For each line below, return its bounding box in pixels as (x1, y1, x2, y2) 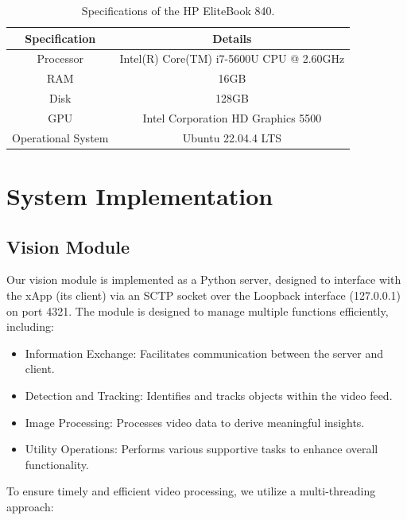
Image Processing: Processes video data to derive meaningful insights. (25, 413, 365, 430)
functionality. (25, 456, 89, 472)
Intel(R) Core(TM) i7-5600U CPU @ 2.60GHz (119, 50, 345, 67)
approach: (6, 499, 54, 515)
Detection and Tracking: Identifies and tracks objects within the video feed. (25, 387, 393, 404)
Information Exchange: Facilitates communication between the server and (25, 344, 384, 361)
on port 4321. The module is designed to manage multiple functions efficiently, (6, 302, 389, 319)
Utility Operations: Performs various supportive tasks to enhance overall (25, 440, 378, 457)
